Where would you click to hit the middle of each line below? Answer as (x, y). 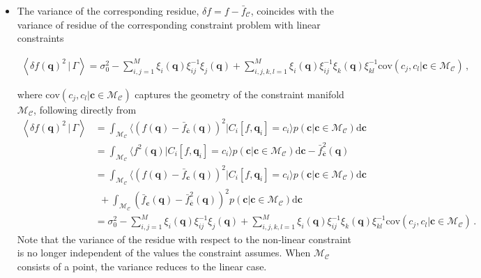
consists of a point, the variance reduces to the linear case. (142, 267)
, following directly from (85, 109)
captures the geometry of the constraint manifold (239, 94)
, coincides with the (292, 10)
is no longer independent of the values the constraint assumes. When (164, 253)
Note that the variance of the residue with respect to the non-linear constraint (184, 239)
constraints (40, 38)
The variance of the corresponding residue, (108, 10)
